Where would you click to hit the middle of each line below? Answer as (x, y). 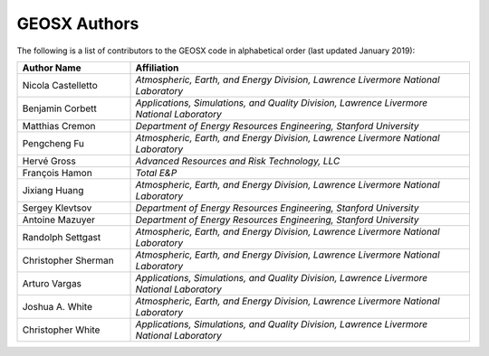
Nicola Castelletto (60, 85)
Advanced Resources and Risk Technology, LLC (238, 161)
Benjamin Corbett (59, 108)
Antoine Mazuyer (58, 220)
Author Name (52, 68)
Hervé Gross (49, 161)
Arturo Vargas (52, 283)
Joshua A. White (57, 306)
